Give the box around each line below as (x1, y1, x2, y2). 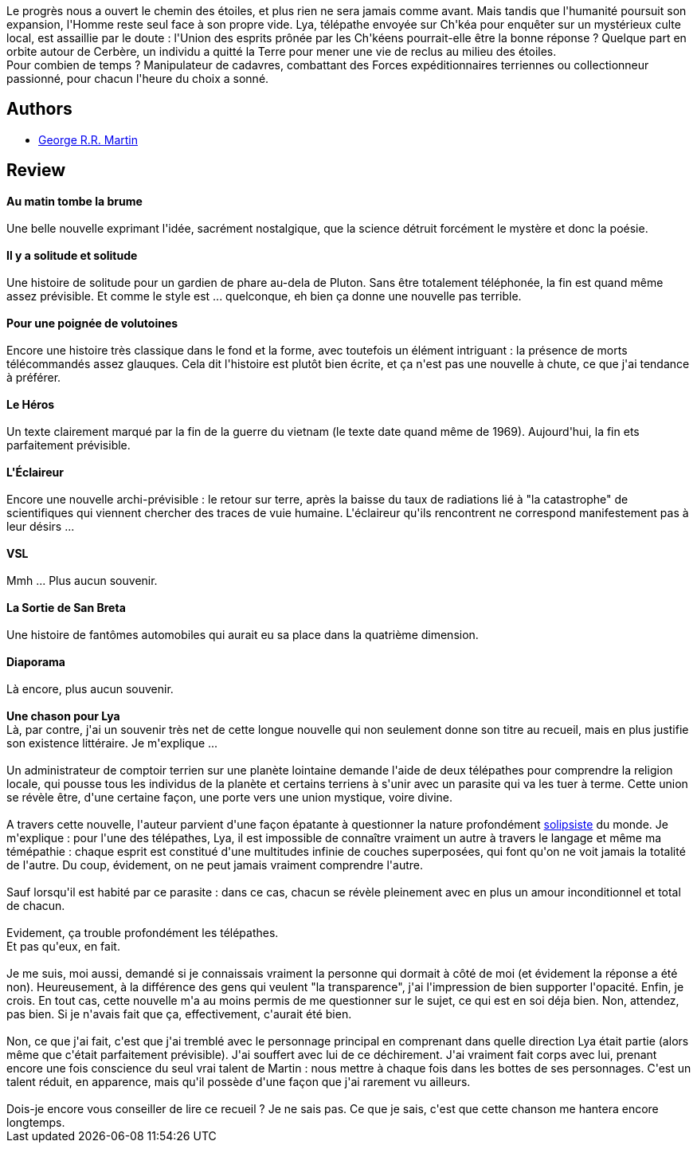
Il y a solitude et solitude (6, 248, 138, 262)
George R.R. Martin (38, 132, 138, 147)
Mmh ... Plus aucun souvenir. (6, 573, 158, 587)
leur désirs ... (6, 519, 75, 533)
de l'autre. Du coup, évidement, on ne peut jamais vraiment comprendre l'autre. (6, 857, 423, 872)
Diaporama (6, 654, 65, 669)
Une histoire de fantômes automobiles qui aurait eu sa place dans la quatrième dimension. (6, 627, 479, 641)
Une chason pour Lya (6, 708, 120, 723)
